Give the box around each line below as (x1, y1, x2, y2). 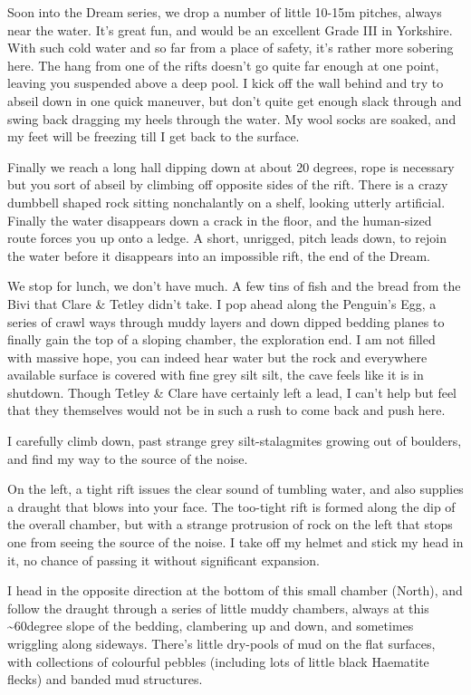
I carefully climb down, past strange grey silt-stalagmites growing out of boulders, (7, 431, 462, 450)
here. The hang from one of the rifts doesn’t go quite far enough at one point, (7, 55, 439, 74)
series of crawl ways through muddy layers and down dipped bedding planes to (7, 312, 445, 331)
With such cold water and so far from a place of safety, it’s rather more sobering (7, 38, 454, 57)
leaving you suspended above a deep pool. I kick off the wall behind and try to (7, 73, 444, 92)
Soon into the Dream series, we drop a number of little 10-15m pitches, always (7, 3, 442, 21)
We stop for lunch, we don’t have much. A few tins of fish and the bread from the (7, 276, 461, 295)
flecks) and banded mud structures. (7, 670, 203, 689)
